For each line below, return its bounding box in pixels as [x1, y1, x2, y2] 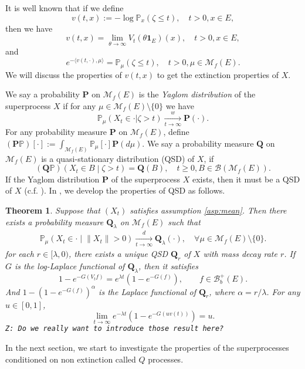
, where [209, 285, 235, 297]
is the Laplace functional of [99, 285, 196, 297]
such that [168, 215, 201, 228]
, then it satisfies [138, 260, 198, 272]
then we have [5, 22, 53, 34]
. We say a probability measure [142, 137, 254, 150]
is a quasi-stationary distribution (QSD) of [41, 152, 195, 164]
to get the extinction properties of [157, 68, 279, 80]
